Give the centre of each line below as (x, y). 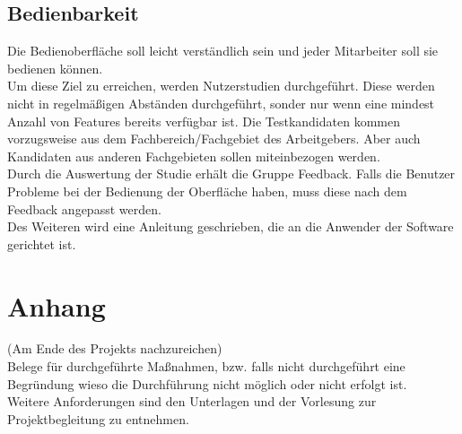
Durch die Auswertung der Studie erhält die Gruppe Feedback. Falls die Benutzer (231, 174)
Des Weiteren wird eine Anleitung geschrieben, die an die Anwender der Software (231, 226)
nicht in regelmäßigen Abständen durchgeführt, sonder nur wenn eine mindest (221, 103)
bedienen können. (55, 68)
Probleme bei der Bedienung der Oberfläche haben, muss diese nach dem (207, 191)
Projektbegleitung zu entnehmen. (98, 418)
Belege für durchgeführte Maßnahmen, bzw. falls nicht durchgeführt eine (206, 366)
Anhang (57, 305)
